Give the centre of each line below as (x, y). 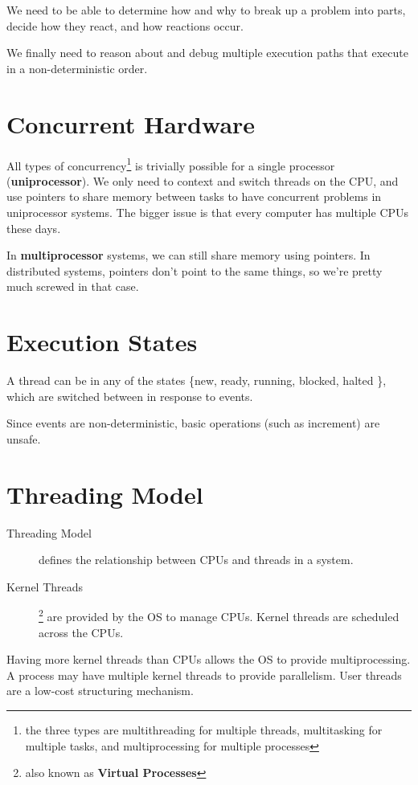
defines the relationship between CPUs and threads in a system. (196, 560)
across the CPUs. (81, 632)
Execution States (102, 342)
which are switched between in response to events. (130, 396)
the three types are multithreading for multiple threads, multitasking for (204, 729)
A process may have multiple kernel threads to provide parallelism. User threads (204, 675)
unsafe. (24, 438)
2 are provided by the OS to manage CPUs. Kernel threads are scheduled (219, 615)
